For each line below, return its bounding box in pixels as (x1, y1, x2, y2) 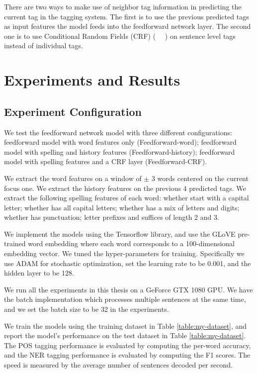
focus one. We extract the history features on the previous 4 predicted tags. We (4, 183, 246, 193)
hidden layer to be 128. (4, 268, 74, 278)
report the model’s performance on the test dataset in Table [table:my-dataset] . (4, 330, 246, 341)
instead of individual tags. (4, 40, 83, 51)
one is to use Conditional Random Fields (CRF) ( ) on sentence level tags (4, 30, 236, 41)
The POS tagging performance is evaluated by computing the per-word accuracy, (4, 340, 251, 350)
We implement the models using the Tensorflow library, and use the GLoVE (4, 228, 236, 239)
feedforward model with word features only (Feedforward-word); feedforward (4, 137, 237, 147)
